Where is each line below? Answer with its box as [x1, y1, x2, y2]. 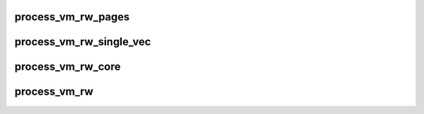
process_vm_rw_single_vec [14, 35, 152, 48]
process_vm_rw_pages [14, 10, 130, 23]
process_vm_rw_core [14, 60, 121, 73]
